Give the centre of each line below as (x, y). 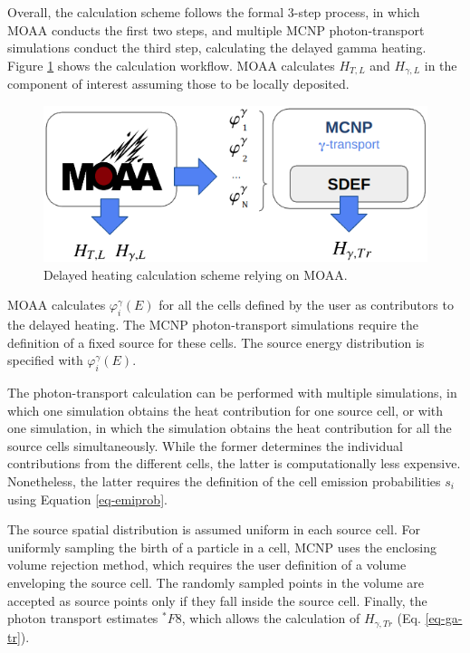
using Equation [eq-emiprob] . (87, 499)
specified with (45, 360)
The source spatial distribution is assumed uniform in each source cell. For (214, 529)
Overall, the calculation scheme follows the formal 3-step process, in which (214, 12)
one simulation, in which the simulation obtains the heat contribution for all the (230, 428)
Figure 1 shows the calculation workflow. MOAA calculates (171, 65)
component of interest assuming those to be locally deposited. (178, 84)
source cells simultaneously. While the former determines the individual (205, 445)
